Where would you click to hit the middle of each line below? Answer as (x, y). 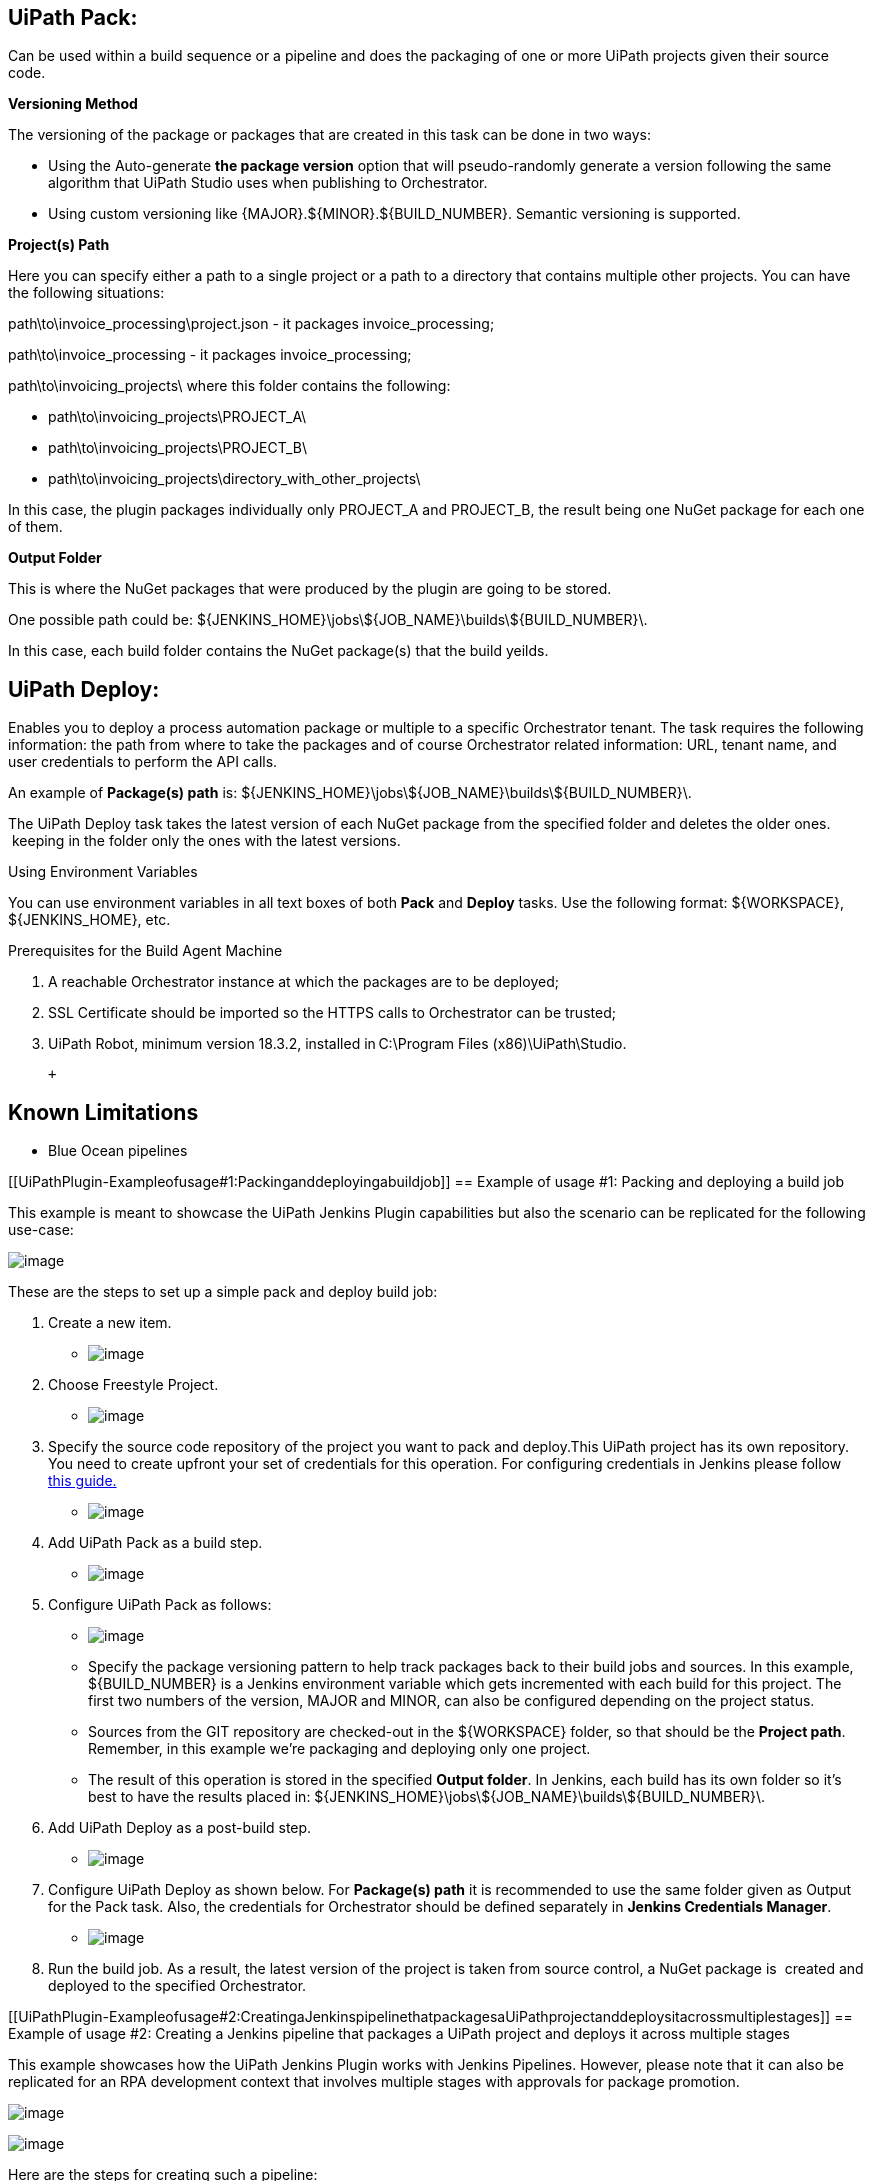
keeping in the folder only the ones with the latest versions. (206, 841)
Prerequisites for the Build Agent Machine (145, 951)
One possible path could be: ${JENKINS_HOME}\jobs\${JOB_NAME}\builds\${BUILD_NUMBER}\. (328, 620)
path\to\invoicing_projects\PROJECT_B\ (178, 448)
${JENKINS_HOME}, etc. (89, 920)
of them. (35, 527)
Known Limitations (103, 1112)
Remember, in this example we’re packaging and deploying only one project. (339, 1749)
